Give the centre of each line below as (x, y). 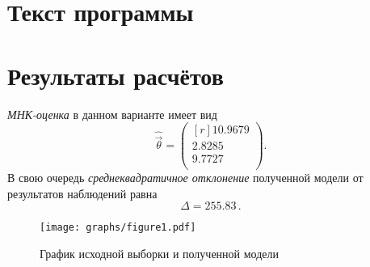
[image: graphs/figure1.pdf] (118, 228)
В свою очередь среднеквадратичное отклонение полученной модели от (185, 178)
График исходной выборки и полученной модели (160, 254)
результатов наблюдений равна (82, 193)
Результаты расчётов (116, 75)
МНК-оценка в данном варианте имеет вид (112, 114)
